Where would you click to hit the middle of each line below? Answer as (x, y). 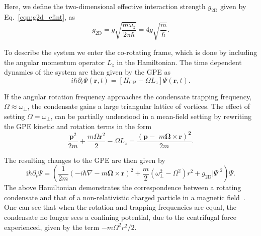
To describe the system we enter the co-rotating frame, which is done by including (131, 52)
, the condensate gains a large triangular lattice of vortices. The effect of (139, 106)
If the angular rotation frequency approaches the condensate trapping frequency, (128, 96)
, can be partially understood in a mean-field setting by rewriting (151, 116)
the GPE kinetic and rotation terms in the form (78, 126)
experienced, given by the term (52, 227)
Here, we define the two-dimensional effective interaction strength (105, 6)
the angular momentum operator (55, 62)
